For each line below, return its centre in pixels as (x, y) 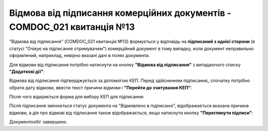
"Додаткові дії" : (27, 71)
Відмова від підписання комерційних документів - (120, 13)
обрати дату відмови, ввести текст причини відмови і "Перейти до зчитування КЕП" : (100, 87)
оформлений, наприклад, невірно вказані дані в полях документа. (79, 56)
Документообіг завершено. (38, 122)
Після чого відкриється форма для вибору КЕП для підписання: (77, 97)
